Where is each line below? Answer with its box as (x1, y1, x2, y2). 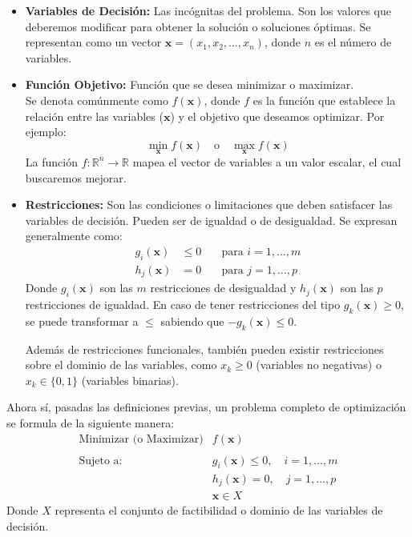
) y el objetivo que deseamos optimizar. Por (170, 107, 385, 124)
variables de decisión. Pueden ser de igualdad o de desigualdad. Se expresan (25, 211, 398, 228)
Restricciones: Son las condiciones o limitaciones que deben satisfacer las (25, 196, 393, 213)
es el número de (314, 34, 392, 50)
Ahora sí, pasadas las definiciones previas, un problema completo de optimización (6, 399, 406, 415)
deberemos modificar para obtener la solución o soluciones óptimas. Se (25, 18, 371, 34)
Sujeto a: (79, 455, 123, 467)
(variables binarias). (81, 371, 179, 388)
